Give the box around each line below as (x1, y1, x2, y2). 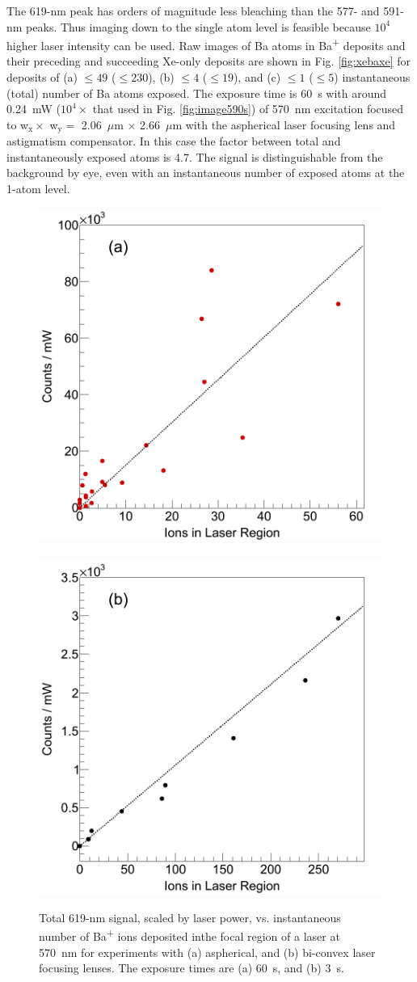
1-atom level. (6, 180, 70, 197)
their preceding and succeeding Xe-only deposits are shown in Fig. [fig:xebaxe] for (6, 53, 411, 70)
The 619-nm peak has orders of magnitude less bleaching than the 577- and (6, 2, 380, 19)
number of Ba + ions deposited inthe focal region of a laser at (39, 925, 340, 944)
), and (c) (233, 69, 281, 86)
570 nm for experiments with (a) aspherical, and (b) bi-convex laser (39, 943, 376, 960)
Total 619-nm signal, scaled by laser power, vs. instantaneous (39, 908, 341, 925)
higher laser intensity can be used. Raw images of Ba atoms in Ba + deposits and (6, 35, 406, 53)
